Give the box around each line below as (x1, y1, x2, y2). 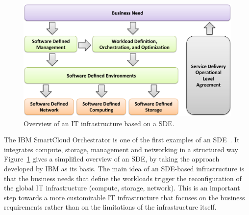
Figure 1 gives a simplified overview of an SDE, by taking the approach (4, 154, 220, 164)
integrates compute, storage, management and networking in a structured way (4, 144, 238, 154)
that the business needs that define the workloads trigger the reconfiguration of (4, 173, 242, 183)
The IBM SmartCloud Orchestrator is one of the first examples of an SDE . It (4, 134, 240, 145)
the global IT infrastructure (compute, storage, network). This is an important (4, 183, 240, 193)
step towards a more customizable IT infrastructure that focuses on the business (4, 192, 245, 202)
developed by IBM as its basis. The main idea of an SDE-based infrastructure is (4, 163, 245, 173)
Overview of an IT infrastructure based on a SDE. (24, 118, 174, 128)
